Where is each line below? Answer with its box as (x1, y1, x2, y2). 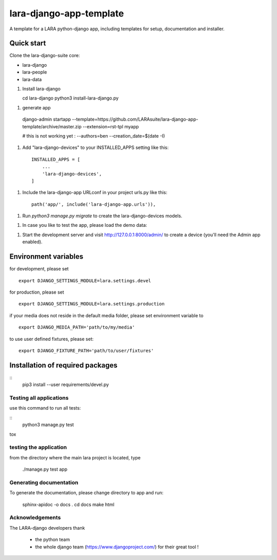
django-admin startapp (22, 116, 71, 123)
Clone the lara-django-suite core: (9, 52, 80, 59)
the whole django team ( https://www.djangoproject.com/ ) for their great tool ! (35, 544, 199, 550)
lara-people (22, 69, 47, 75)
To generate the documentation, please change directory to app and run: (9, 490, 164, 496)
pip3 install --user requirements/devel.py (22, 381, 109, 388)
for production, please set (9, 289, 64, 295)
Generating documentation (9, 479, 78, 486)
